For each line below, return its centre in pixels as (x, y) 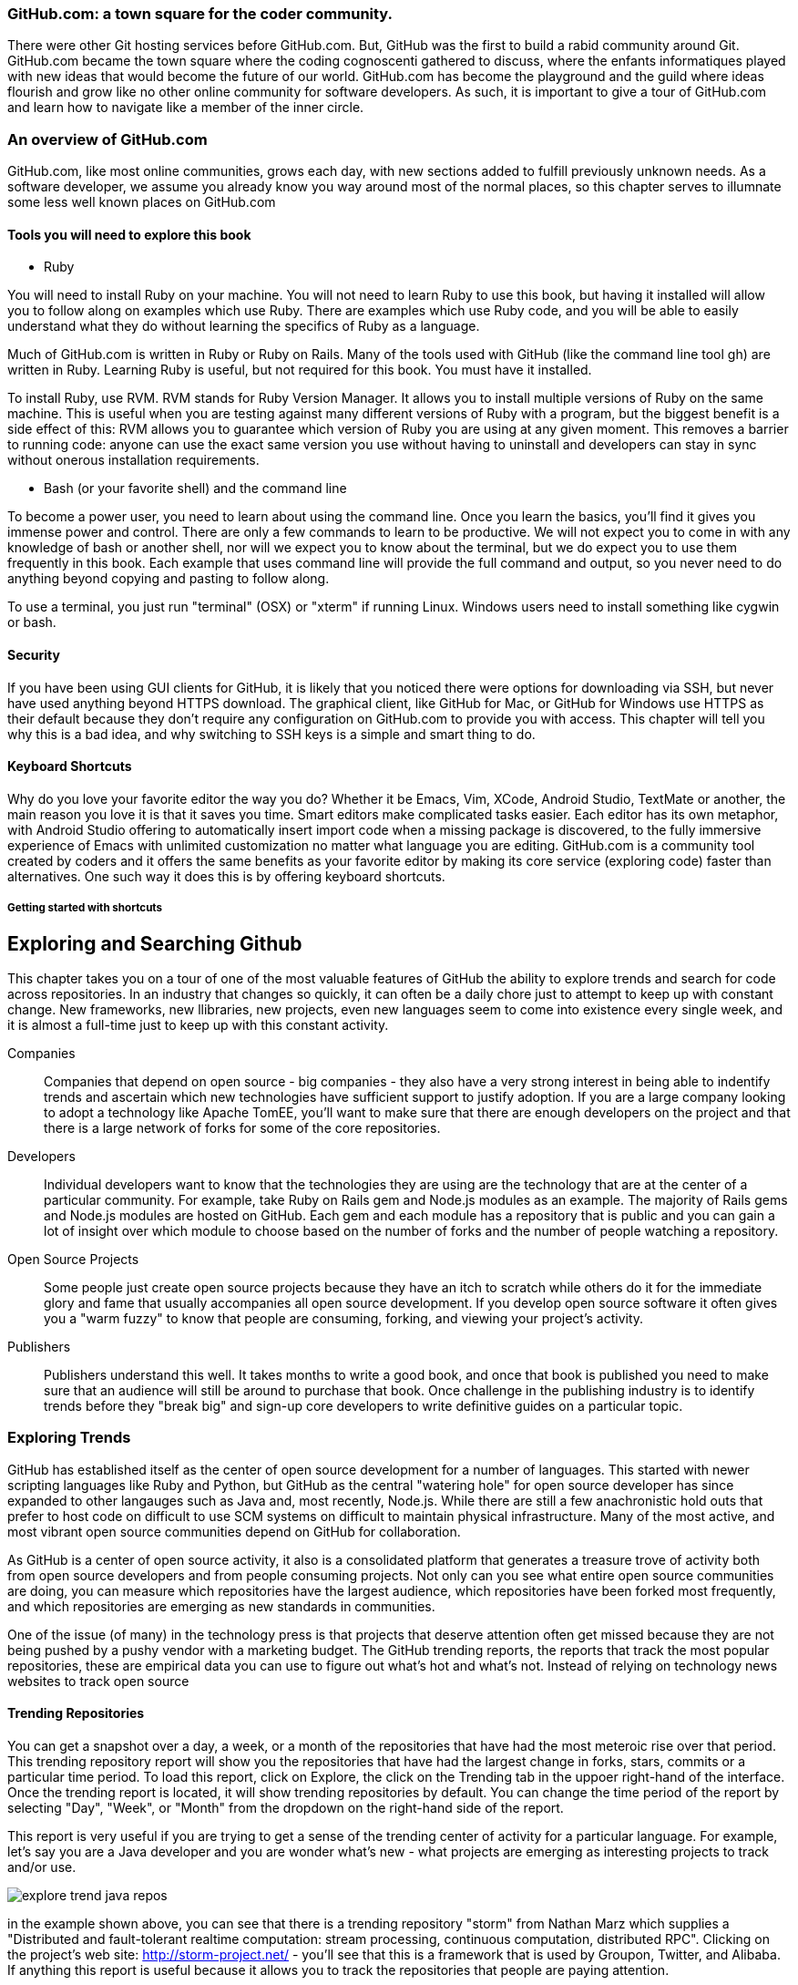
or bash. (32, 622)
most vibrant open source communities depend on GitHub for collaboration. (234, 1531)
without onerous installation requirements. (133, 460)
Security (34, 654)
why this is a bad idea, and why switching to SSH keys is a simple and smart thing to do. (271, 734)
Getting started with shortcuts (85, 908)
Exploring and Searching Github (155, 943)
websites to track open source (98, 1681)
